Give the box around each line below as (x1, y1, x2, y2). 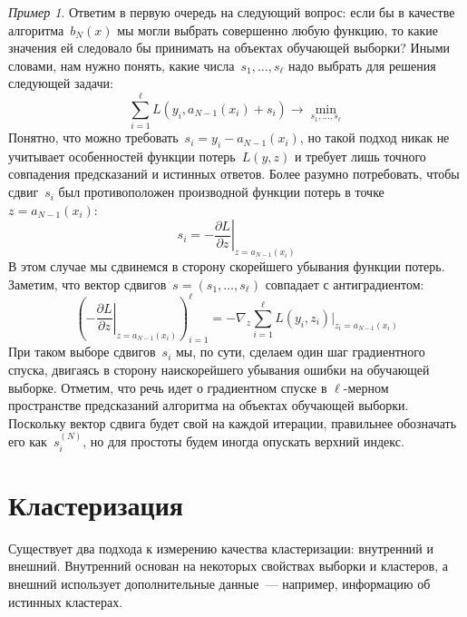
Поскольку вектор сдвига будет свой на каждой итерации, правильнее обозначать (8, 413, 457, 432)
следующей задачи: (8, 73, 113, 93)
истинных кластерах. (8, 592, 123, 611)
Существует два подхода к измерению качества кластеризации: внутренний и (8, 538, 434, 557)
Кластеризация (8, 485, 183, 523)
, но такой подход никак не (299, 128, 450, 147)
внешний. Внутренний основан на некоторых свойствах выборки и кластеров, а (8, 556, 448, 575)
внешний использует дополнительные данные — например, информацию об (8, 573, 431, 593)
